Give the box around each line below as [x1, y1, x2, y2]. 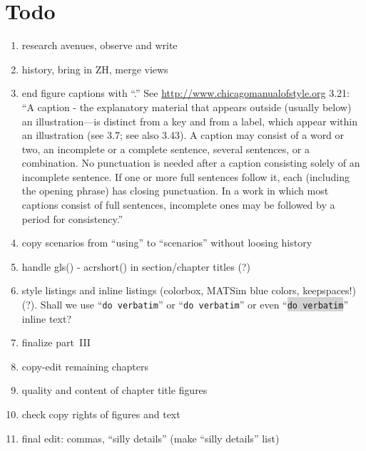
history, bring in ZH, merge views [21, 61, 168, 76]
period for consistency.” [21, 211, 123, 226]
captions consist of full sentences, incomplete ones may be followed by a [21, 197, 335, 212]
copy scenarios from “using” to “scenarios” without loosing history [21, 235, 312, 250]
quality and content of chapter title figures [21, 383, 208, 398]
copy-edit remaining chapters [21, 358, 148, 373]
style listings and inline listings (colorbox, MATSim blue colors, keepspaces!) [21, 283, 356, 298]
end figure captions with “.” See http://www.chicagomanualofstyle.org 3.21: [21, 85, 350, 100]
